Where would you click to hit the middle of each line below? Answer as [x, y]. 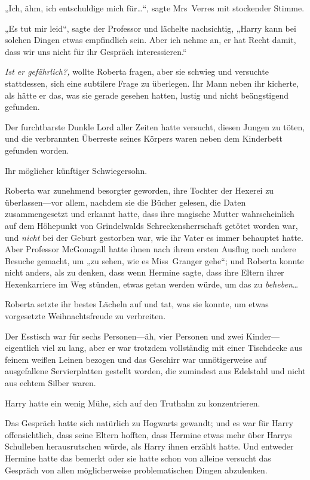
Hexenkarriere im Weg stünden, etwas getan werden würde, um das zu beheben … [152, 284]
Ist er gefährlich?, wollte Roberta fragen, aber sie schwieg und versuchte [137, 71]
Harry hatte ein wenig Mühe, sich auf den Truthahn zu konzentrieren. [133, 403]
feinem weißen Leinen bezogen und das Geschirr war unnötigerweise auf [136, 359]
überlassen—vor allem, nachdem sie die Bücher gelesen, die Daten [125, 202]
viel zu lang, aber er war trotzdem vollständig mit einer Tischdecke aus [172, 348]
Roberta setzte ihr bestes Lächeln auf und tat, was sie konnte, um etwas [137, 304]
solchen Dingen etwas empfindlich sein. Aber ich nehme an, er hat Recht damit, [151, 40]
